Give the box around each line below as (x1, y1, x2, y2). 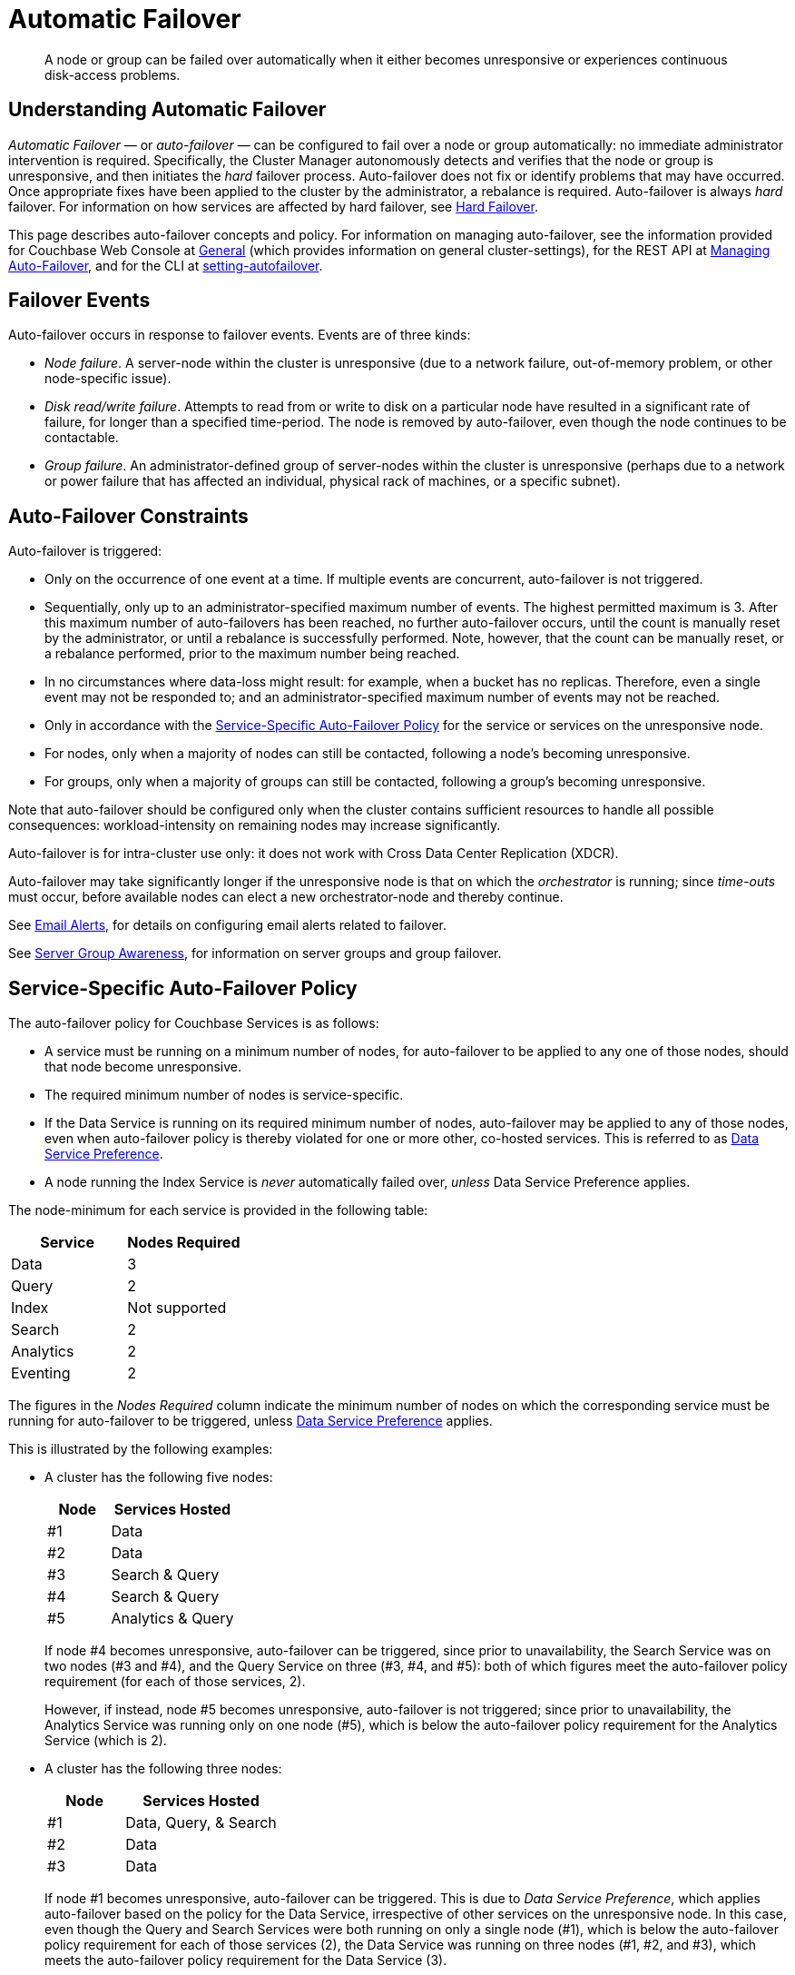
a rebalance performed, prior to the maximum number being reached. (44, 646, 460, 662)
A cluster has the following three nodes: (44, 1761, 282, 1777)
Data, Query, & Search (125, 1813, 277, 1832)
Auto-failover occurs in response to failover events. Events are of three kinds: (8, 327, 471, 343)
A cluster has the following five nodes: (44, 1469, 273, 1486)
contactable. (44, 430, 119, 446)
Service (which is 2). (44, 1733, 167, 1749)
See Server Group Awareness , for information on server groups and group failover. (8, 945, 502, 962)
